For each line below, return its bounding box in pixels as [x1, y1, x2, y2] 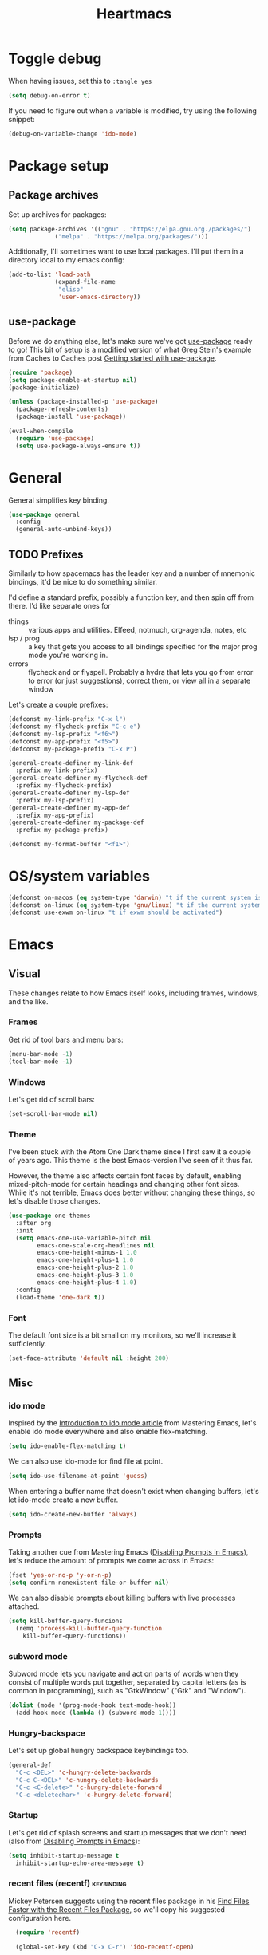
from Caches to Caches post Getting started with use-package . [8, 353, 217, 363]
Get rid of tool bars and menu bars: [8, 1035, 124, 1044]
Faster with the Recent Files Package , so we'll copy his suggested [8, 1904, 225, 1914]
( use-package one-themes [8, 1212, 91, 1220]
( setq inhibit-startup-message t [8, 1851, 120, 1859]
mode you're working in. [28, 651, 108, 660]
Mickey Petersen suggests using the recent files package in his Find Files [8, 1896, 250, 1906]
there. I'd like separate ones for [8, 601, 112, 610]
